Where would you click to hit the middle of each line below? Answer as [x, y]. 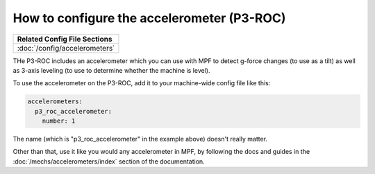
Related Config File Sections [65, 39]
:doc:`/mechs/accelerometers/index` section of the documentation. [109, 161]
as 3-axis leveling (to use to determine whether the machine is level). [111, 70]
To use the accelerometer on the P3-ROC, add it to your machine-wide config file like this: [142, 83]
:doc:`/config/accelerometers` [66, 48]
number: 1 [59, 121]
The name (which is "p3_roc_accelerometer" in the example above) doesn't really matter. [140, 139]
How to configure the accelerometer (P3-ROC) [149, 18]
